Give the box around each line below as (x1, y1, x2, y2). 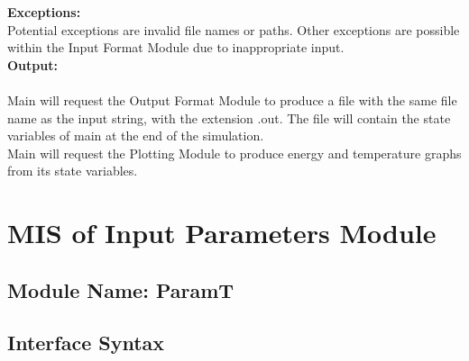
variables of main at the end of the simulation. (7, 126, 264, 145)
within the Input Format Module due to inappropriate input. (7, 38, 345, 57)
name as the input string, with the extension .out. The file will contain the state (7, 108, 451, 127)
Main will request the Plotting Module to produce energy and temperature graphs (7, 143, 462, 162)
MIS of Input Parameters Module (7, 214, 437, 251)
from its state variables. (7, 161, 138, 180)
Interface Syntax (7, 329, 165, 356)
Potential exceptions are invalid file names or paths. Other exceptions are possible (7, 20, 460, 39)
